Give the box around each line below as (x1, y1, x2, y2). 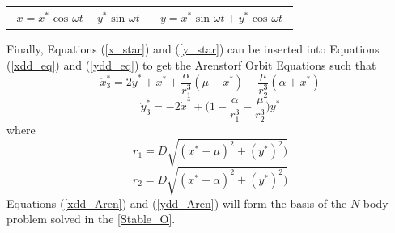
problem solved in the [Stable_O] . (6, 210, 176, 227)
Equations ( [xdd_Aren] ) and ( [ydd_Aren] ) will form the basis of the (6, 194, 347, 211)
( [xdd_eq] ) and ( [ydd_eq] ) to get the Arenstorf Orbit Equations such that (6, 56, 376, 73)
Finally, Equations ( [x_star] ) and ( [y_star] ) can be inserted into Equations (6, 40, 380, 57)
